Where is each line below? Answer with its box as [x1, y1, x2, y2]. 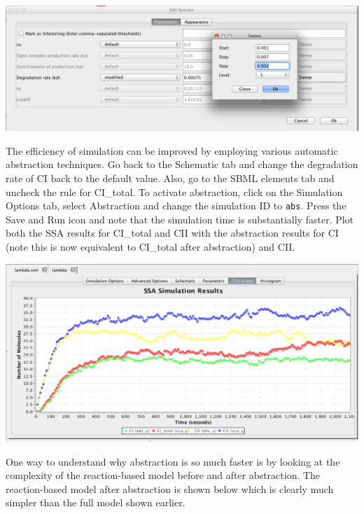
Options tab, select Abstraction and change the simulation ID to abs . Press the [6, 198, 346, 213]
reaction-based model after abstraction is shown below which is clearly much [6, 481, 334, 496]
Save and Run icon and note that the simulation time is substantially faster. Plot [6, 211, 354, 226]
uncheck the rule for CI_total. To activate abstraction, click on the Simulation [6, 184, 343, 199]
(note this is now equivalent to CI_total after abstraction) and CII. [6, 239, 295, 253]
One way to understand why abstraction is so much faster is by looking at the [6, 454, 340, 468]
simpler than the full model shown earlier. [6, 495, 185, 510]
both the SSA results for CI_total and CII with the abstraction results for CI [6, 225, 339, 240]
